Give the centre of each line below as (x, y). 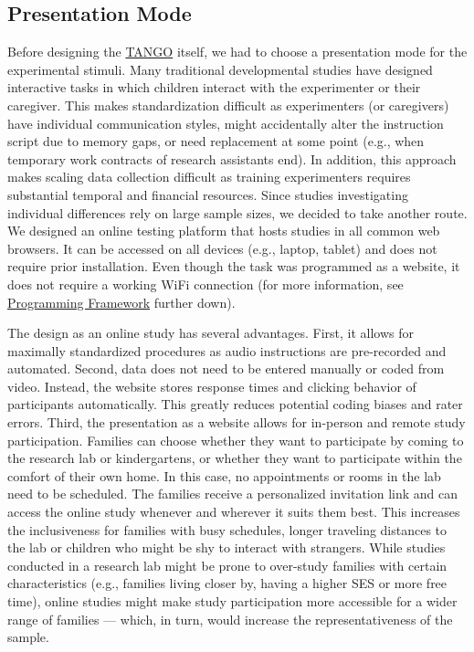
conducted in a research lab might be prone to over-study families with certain (227, 565)
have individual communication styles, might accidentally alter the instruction (226, 123)
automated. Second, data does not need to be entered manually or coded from (226, 368)
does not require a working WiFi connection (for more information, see (205, 284)
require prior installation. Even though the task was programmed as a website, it (234, 266)
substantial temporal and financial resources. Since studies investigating (208, 194)
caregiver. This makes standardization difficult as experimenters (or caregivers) (228, 105)
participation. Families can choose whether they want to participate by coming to (236, 440)
